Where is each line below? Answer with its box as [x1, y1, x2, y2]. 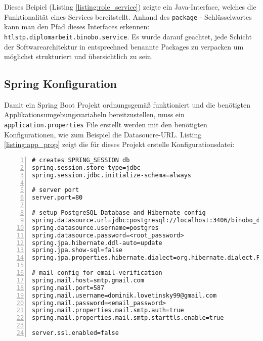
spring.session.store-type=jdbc [32, 164, 141, 171]
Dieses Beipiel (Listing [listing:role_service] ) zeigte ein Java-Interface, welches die [4, 2, 256, 12]
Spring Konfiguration [4, 76, 117, 91]
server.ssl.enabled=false [32, 329, 119, 337]
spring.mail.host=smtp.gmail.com [32, 276, 144, 284]
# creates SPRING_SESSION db [32, 156, 130, 164]
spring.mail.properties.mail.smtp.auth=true [32, 307, 184, 314]
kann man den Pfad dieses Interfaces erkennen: [4, 21, 150, 32]
